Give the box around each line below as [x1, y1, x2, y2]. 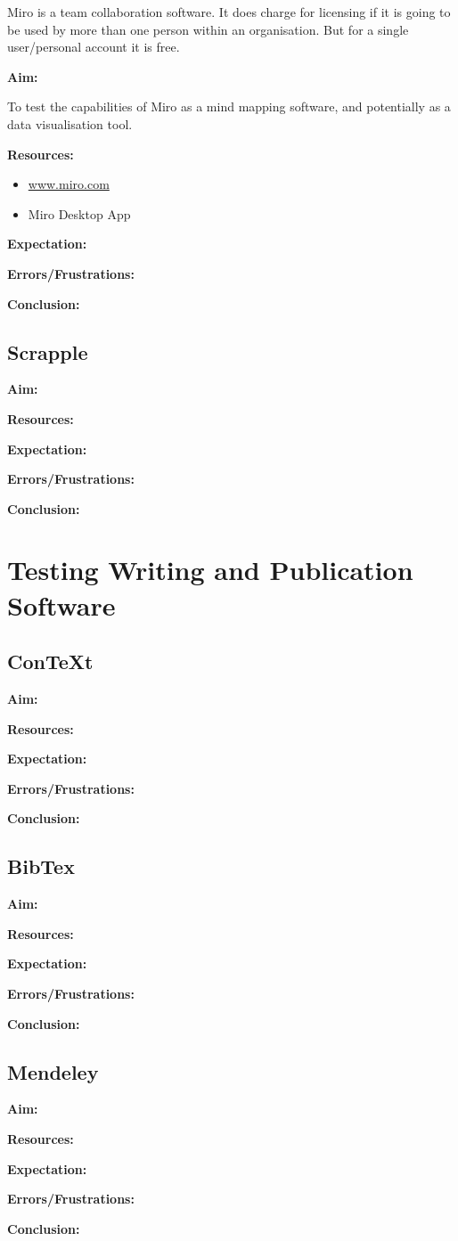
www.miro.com [28, 175, 110, 193]
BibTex [7, 853, 75, 880]
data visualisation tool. [7, 114, 133, 133]
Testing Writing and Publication [7, 551, 413, 588]
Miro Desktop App [28, 204, 131, 223]
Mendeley [7, 1057, 99, 1085]
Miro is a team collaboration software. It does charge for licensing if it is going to [7, 3, 451, 20]
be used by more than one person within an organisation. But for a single [7, 20, 409, 38]
